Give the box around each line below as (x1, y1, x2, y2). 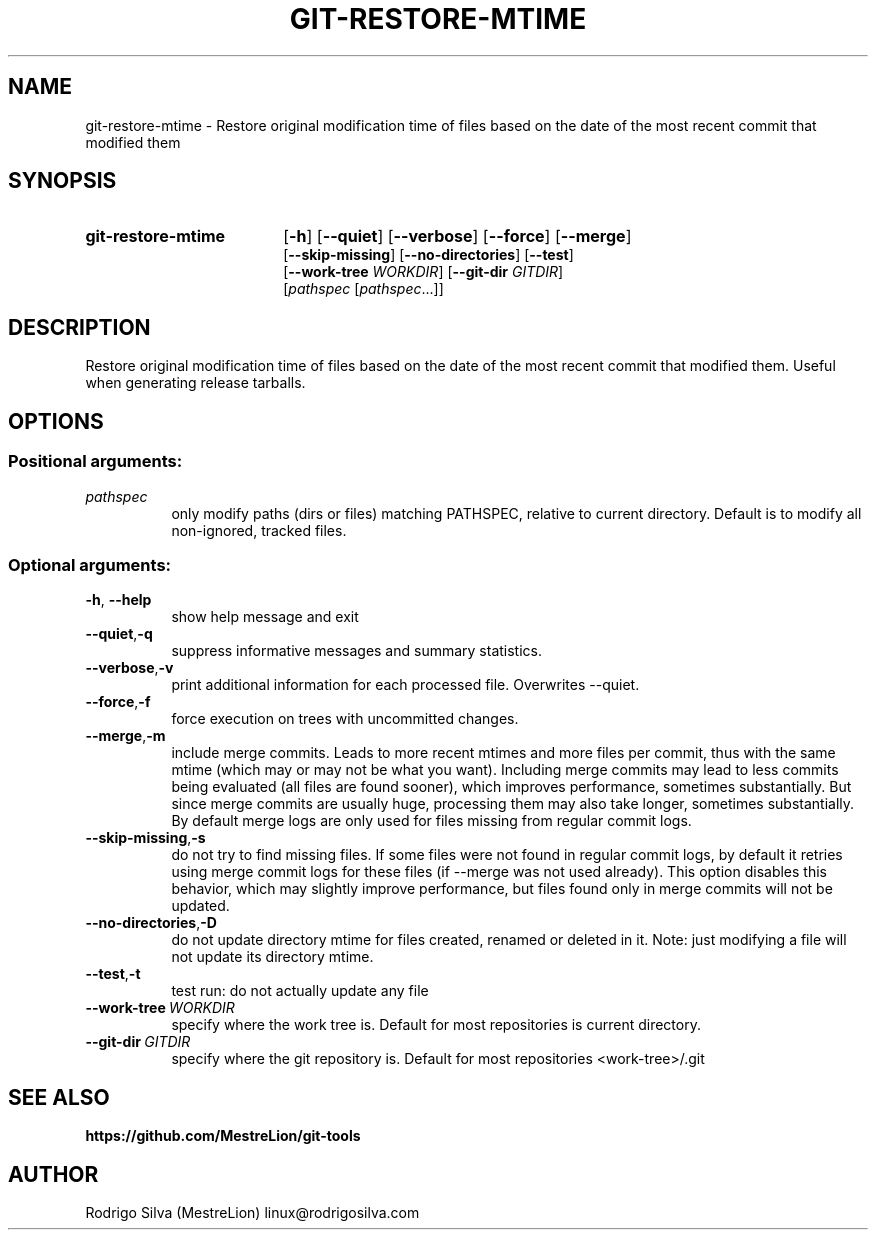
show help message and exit (171, 608, 359, 626)
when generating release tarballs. (85, 374, 306, 392)
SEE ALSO (8, 1084, 110, 1110)
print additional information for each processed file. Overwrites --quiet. (171, 676, 640, 694)
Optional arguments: (8, 554, 172, 575)
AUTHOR (8, 1161, 99, 1187)
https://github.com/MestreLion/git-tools (85, 1127, 361, 1145)
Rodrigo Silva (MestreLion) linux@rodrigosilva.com (85, 1203, 420, 1221)
